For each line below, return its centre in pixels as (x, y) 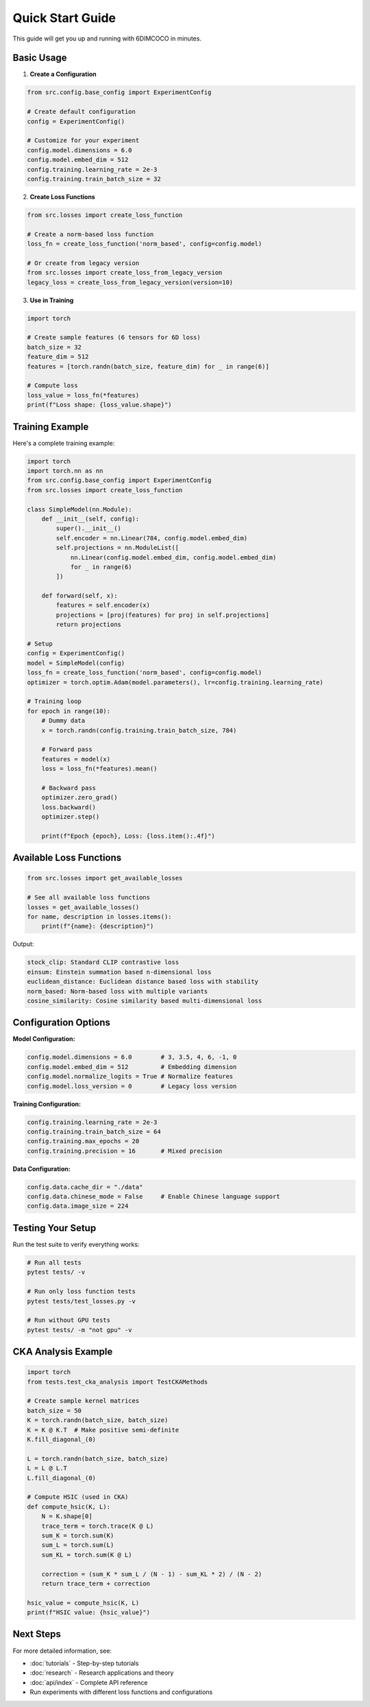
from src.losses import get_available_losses (105, 878)
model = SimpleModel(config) (76, 663)
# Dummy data (63, 721)
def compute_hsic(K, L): (69, 1506)
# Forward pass (67, 749)
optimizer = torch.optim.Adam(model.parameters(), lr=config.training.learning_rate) (175, 682)
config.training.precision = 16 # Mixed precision (125, 1151)
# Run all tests (54, 1262)
